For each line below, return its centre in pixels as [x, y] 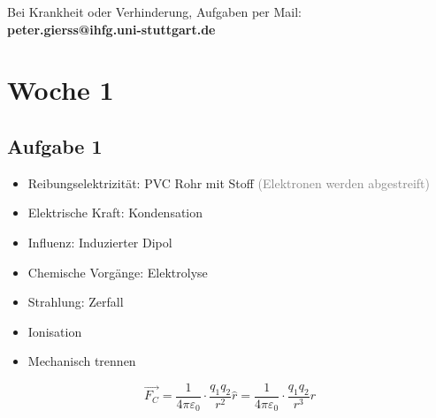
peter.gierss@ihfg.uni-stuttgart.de [111, 29]
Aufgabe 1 [55, 145]
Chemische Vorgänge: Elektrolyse [118, 272]
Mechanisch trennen [82, 361]
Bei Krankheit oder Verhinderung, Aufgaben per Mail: [154, 11]
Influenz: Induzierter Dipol [100, 242]
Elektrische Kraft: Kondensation [115, 213]
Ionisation [55, 331]
